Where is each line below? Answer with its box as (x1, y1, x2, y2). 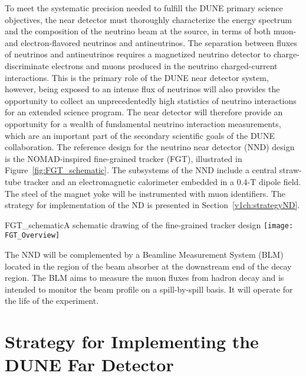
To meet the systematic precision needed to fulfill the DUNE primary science (5, 2, 283, 14)
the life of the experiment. (5, 294, 99, 307)
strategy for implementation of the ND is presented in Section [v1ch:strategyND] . (5, 199, 300, 211)
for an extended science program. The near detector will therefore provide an (5, 106, 283, 118)
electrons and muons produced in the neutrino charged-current (51, 59, 278, 72)
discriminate (5, 59, 49, 72)
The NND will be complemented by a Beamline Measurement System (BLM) (5, 248, 284, 260)
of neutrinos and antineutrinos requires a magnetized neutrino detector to (5, 48, 271, 60)
